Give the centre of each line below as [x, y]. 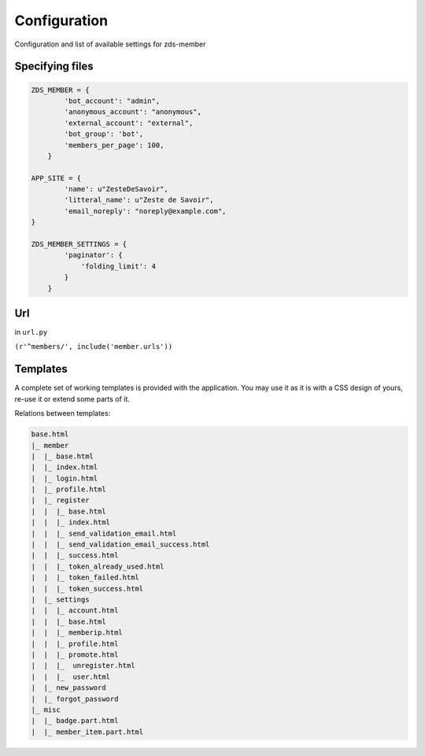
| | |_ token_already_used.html [98, 566]
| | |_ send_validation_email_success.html [120, 545]
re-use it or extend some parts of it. [72, 398]
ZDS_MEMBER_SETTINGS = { [79, 245]
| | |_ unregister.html [83, 666]
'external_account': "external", [129, 123]
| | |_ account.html [75, 611]
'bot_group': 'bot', [104, 134]
